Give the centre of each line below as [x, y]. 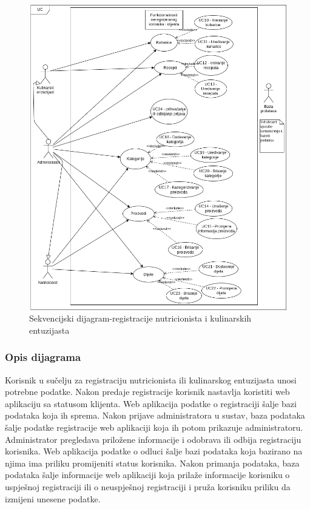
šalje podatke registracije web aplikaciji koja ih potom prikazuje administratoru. [154, 427]
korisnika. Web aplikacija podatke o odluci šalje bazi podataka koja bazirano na [154, 451]
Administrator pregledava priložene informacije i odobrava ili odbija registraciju [153, 439]
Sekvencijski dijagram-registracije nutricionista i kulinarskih [140, 318]
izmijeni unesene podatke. [53, 498]
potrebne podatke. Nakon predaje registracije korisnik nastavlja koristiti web [147, 392]
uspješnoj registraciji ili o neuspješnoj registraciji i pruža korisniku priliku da [148, 487]
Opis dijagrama [43, 357]
